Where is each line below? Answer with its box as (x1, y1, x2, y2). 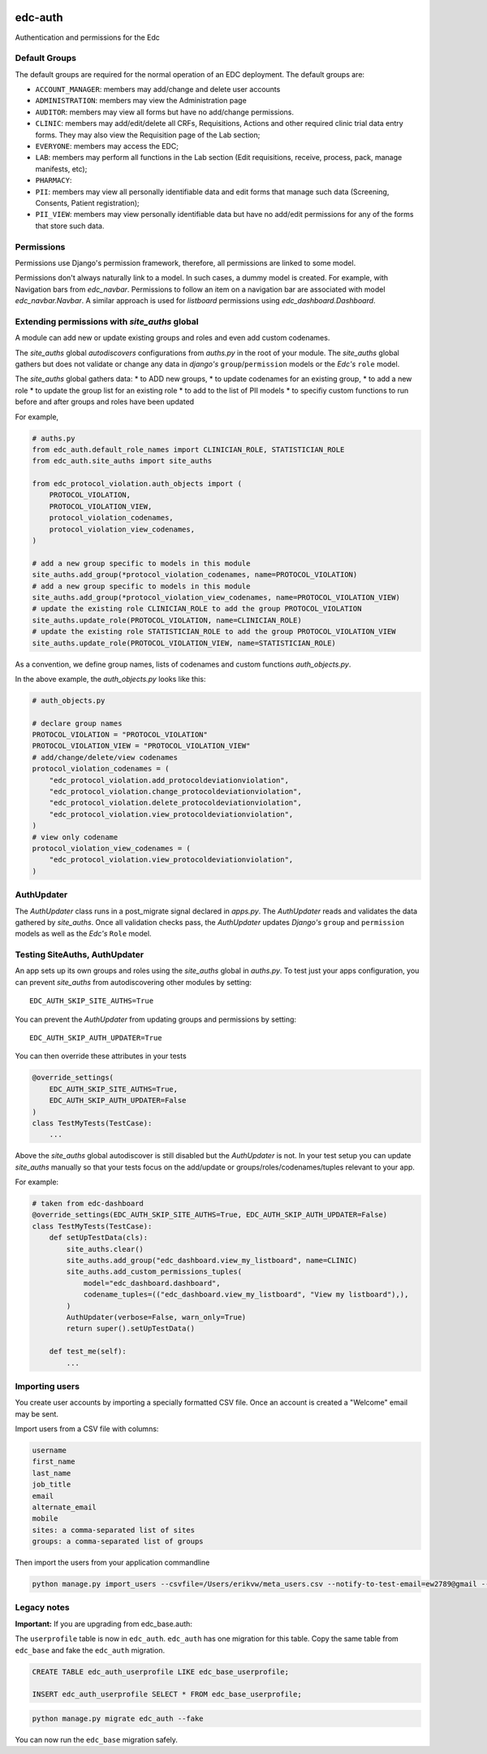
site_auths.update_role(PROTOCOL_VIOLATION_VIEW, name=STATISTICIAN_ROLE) (32, 638, 337, 648)
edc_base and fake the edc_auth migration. (15, 1645, 166, 1655)
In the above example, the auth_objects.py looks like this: (15, 674, 206, 684)
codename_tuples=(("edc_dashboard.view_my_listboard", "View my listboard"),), (83, 1290, 409, 1300)
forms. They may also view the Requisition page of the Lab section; (35, 130, 261, 140)
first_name (32, 1457, 75, 1466)
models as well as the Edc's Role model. (15, 929, 152, 939)
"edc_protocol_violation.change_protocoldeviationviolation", (49, 787, 302, 797)
